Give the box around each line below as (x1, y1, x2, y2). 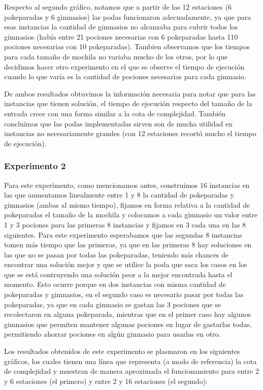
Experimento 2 (4, 159, 66, 172)
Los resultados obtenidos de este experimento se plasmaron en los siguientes (4, 346, 240, 356)
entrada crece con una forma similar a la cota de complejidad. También (4, 108, 226, 118)
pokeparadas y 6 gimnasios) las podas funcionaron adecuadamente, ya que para (4, 11, 251, 22)
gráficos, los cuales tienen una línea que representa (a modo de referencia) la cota (4, 355, 257, 366)
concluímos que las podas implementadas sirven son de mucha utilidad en (4, 118, 233, 128)
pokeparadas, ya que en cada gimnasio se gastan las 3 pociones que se (4, 299, 221, 309)
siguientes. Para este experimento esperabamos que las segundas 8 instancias (4, 229, 242, 240)
